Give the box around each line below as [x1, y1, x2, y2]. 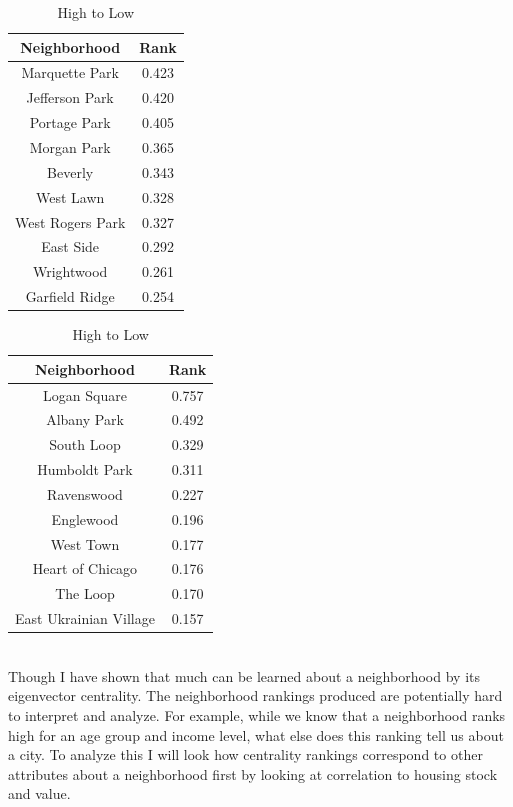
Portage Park [29, 112, 111, 133]
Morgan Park [29, 136, 111, 157]
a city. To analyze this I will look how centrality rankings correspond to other [8, 744, 483, 765]
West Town [50, 533, 120, 554]
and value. [8, 783, 71, 804]
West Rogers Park [15, 211, 126, 232]
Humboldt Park [37, 459, 133, 480]
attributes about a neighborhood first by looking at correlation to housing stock [8, 763, 498, 784]
